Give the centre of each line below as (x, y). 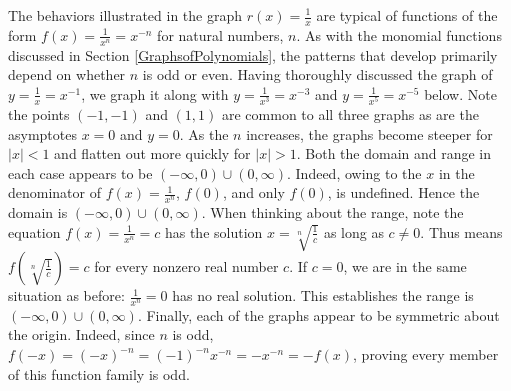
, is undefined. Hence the (403, 192)
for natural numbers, (220, 34)
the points (39, 113)
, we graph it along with (155, 93)
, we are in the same (405, 266)
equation (34, 231)
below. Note (460, 93)
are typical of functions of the (407, 15)
